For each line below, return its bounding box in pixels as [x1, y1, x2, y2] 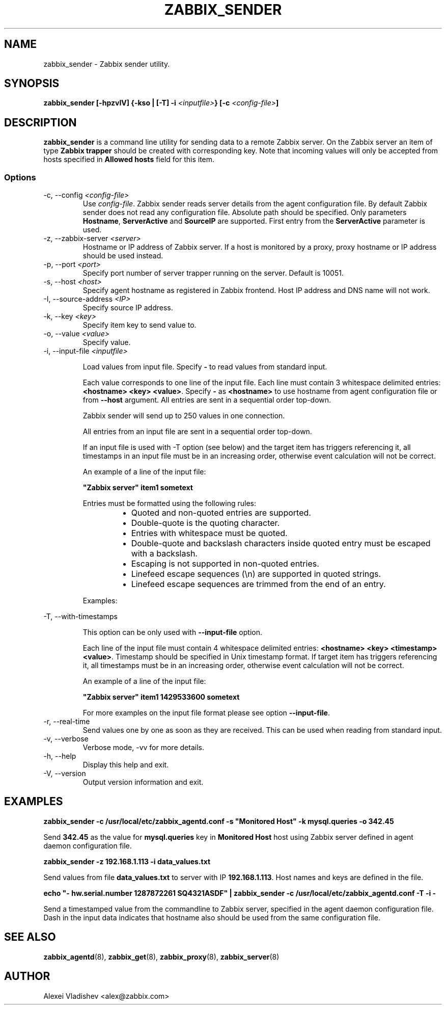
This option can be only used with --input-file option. [82, 628, 262, 637]
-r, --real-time [43, 717, 90, 726]
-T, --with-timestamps [43, 612, 118, 621]
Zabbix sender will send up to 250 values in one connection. [82, 411, 285, 420]
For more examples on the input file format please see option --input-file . [82, 708, 330, 718]
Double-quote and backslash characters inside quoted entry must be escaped [131, 538, 431, 549]
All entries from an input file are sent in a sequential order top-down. [82, 427, 312, 436]
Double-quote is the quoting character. [131, 518, 280, 528]
